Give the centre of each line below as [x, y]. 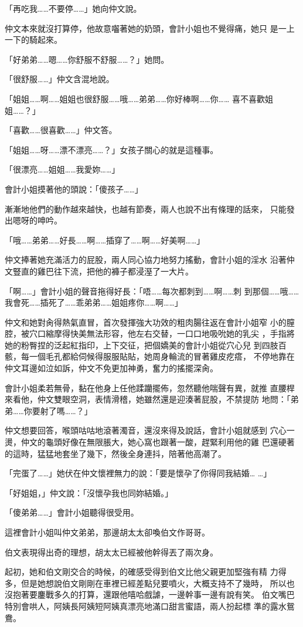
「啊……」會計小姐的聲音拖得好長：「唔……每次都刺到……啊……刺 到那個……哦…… [152, 291]
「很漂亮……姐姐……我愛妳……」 [62, 169]
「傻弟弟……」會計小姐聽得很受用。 [72, 512]
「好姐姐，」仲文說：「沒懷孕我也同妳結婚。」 [89, 492]
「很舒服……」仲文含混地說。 [59, 79]
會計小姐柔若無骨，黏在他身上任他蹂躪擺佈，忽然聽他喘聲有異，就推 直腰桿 [150, 387]
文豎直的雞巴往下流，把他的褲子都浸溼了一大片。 [99, 271]
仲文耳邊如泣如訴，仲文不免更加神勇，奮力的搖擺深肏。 [111, 368]
